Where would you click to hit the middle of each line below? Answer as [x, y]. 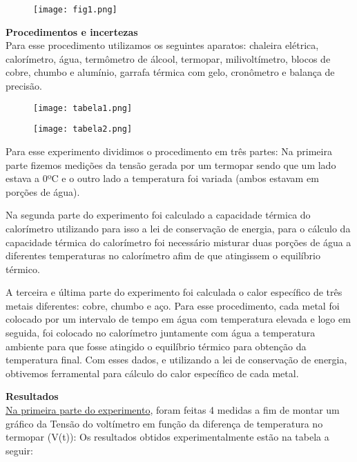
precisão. [24, 86]
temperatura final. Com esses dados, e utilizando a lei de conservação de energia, [176, 360]
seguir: [19, 450]
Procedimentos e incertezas [72, 31]
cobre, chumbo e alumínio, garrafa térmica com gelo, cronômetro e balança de [170, 72]
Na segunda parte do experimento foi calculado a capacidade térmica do [158, 215]
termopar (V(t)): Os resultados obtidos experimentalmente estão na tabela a [167, 437]
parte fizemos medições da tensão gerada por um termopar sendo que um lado [171, 164]
